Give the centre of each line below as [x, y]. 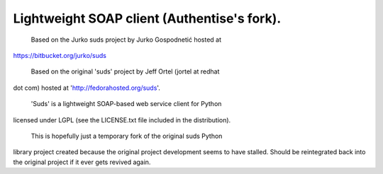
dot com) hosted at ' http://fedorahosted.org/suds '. [87, 88]
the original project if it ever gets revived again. [82, 162]
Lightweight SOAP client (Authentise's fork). [147, 18]
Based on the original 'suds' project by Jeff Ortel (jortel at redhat [125, 71]
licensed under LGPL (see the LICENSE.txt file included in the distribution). [122, 120]
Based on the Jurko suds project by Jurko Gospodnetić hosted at [126, 40]
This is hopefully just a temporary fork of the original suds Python [127, 136]
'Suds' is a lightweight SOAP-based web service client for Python [126, 104]
